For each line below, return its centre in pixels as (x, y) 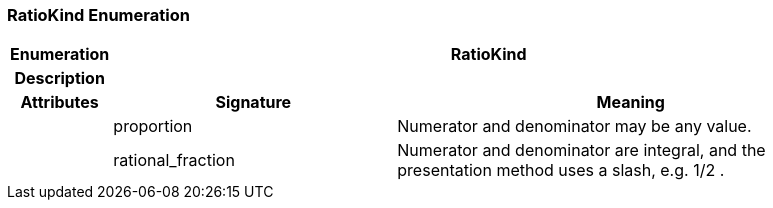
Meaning (630, 102)
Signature (253, 102)
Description (59, 78)
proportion (153, 126)
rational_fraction (174, 160)
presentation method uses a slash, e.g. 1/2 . (561, 170)
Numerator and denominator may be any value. (574, 126)
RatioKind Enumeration (98, 15)
